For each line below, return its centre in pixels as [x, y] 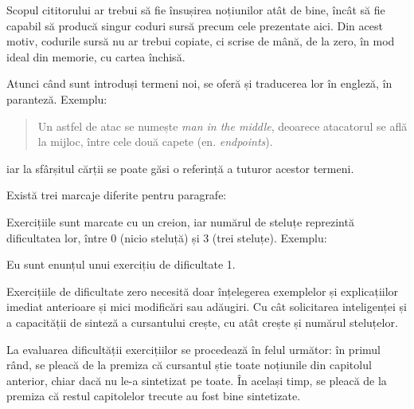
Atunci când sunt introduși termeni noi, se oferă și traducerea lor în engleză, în [199, 83]
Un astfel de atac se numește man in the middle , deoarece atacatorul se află [223, 126]
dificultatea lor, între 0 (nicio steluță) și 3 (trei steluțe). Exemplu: [167, 237]
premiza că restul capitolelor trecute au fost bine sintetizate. [154, 396]
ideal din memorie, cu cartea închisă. [96, 56]
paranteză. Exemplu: [57, 98]
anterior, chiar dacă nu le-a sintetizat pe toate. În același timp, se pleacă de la [197, 380]
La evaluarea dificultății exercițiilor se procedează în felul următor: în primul [193, 349]
